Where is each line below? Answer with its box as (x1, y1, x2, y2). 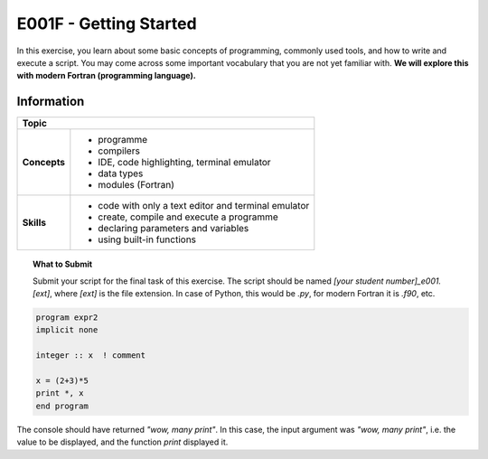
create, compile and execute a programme (98, 211, 279, 223)
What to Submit (33, 258, 93, 270)
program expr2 (35, 313, 99, 323)
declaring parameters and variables (98, 222, 249, 235)
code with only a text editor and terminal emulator (98, 200, 310, 212)
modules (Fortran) (98, 179, 175, 192)
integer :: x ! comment (35, 351, 146, 361)
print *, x (35, 389, 84, 398)
